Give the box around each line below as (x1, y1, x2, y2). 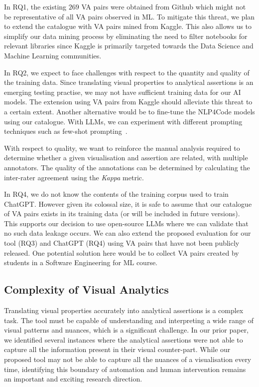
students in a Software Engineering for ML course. (4, 257, 158, 268)
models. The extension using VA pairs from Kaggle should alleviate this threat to (4, 96, 253, 107)
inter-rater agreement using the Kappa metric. (4, 172, 144, 182)
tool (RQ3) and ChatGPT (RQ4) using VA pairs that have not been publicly (4, 238, 240, 248)
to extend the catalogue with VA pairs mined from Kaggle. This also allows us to (4, 21, 252, 31)
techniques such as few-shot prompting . (4, 126, 128, 136)
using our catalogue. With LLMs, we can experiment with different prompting (4, 116, 243, 126)
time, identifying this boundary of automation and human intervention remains (4, 364, 246, 374)
